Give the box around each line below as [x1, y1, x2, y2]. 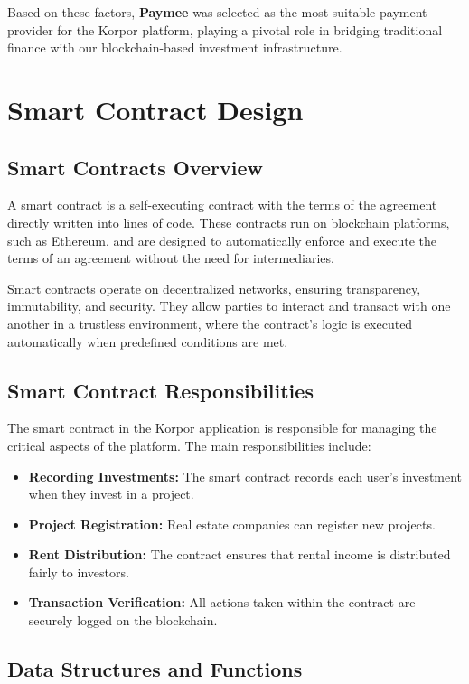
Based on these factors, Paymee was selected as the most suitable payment [7, 3, 427, 21]
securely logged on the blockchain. [28, 611, 218, 630]
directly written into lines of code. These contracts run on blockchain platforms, [7, 212, 450, 231]
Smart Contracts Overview [7, 153, 263, 181]
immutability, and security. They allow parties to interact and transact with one [7, 296, 451, 315]
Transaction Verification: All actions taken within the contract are [28, 593, 416, 612]
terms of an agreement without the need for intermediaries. [7, 248, 334, 267]
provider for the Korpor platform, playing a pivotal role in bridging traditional [7, 20, 443, 39]
